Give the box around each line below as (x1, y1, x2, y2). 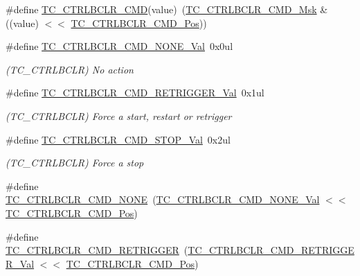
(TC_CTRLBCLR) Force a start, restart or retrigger (6, 108, 232, 123)
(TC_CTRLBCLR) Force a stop (6, 155, 144, 170)
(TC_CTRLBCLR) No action (6, 62, 134, 76)
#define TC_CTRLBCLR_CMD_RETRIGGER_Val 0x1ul (6, 85, 264, 100)
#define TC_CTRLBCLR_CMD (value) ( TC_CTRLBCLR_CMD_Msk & (6, 2, 328, 16)
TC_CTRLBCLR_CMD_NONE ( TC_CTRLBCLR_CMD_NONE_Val (6, 192, 320, 207)
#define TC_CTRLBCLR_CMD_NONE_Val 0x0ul (6, 39, 233, 53)
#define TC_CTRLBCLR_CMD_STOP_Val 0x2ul (6, 132, 231, 146)
